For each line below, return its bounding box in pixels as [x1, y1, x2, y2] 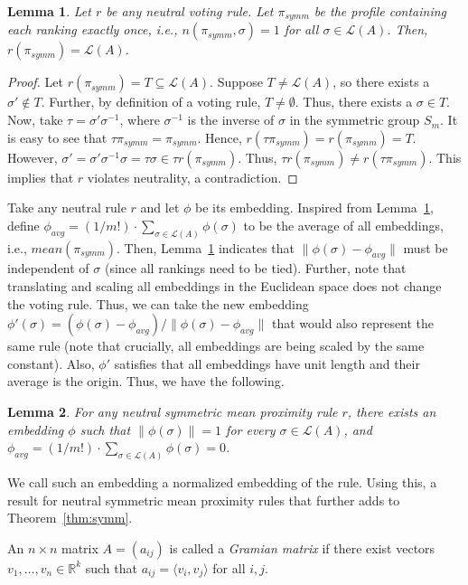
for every [226, 420, 276, 439]
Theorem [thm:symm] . [7, 508, 133, 527]
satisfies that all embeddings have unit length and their [114, 354, 420, 373]
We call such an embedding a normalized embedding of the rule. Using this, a [7, 473, 437, 492]
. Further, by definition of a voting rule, [41, 92, 261, 111]
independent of [7, 259, 89, 278]
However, [7, 147, 58, 166]
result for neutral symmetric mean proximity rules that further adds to [7, 490, 400, 509]
